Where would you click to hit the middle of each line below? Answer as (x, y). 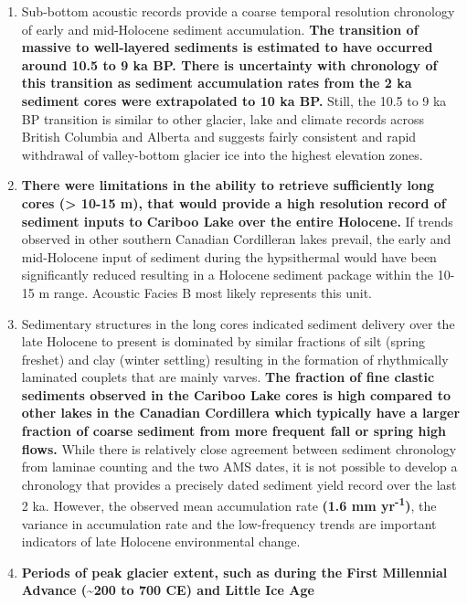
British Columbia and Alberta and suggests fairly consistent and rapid (219, 137)
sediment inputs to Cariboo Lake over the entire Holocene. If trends (237, 221)
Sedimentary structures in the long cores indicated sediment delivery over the (238, 323)
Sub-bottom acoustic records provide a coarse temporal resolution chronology (238, 11)
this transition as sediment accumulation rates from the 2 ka (217, 83)
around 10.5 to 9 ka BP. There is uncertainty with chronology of (229, 64)
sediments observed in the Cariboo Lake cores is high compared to (236, 394)
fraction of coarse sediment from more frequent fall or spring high (233, 431)
